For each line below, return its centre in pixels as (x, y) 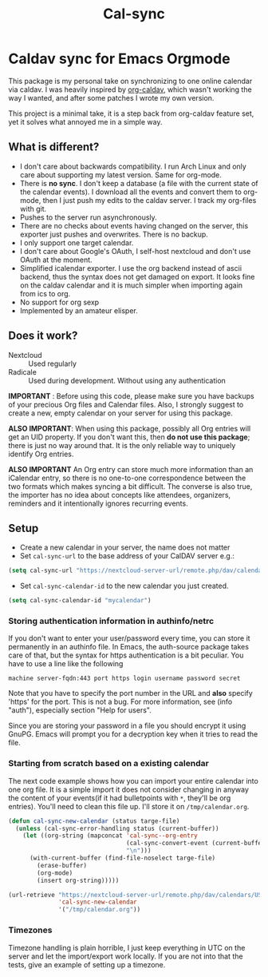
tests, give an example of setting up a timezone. (87, 964)
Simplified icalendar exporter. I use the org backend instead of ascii (130, 268)
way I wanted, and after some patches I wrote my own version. (111, 97)
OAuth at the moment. (56, 260)
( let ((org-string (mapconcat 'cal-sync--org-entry (110, 836)
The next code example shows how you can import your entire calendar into (134, 780)
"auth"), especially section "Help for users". (80, 710)
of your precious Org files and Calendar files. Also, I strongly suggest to (126, 404)
